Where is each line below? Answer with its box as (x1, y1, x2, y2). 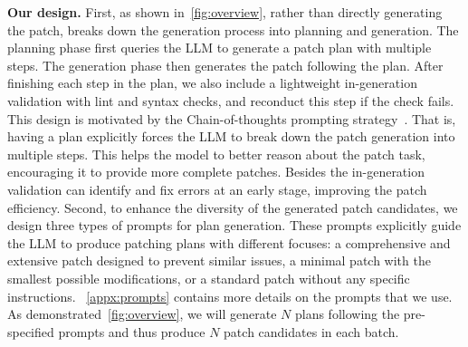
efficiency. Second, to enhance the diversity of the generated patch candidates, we (7, 198, 458, 217)
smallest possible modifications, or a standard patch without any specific (7, 268, 410, 287)
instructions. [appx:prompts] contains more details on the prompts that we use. (7, 286, 453, 305)
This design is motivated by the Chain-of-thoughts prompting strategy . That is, (7, 109, 456, 128)
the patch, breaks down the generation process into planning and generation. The (7, 20, 459, 39)
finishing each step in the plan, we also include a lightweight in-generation (7, 73, 417, 92)
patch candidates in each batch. (224, 322, 399, 341)
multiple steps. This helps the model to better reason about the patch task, (7, 144, 425, 163)
